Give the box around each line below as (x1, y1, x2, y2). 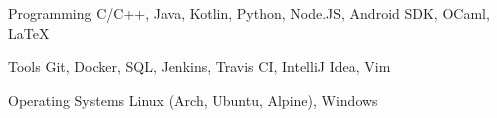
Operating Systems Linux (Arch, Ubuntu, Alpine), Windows (8, 89, 378, 110)
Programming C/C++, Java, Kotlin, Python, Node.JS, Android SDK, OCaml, (8, 3, 490, 23)
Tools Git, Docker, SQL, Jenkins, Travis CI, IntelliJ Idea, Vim (8, 56, 391, 77)
